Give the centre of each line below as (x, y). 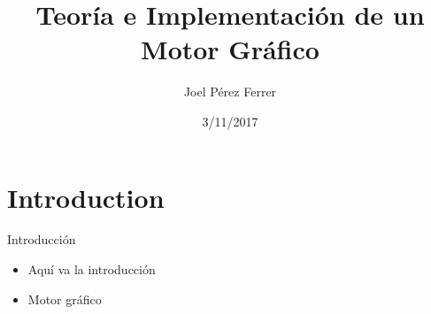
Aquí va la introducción (92, 269)
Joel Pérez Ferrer (230, 92)
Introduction (86, 197)
